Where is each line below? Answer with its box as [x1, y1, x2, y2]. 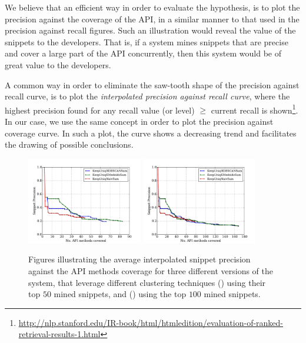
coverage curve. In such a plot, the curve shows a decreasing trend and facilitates [5, 126, 297, 139]
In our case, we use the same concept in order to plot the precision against [5, 115, 274, 127]
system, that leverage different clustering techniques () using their [28, 276, 266, 288]
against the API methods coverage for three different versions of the [28, 265, 273, 277]
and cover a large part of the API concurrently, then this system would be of [5, 47, 282, 59]
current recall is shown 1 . [211, 102, 298, 116]
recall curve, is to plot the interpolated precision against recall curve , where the [5, 90, 290, 102]
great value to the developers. [5, 58, 111, 71]
